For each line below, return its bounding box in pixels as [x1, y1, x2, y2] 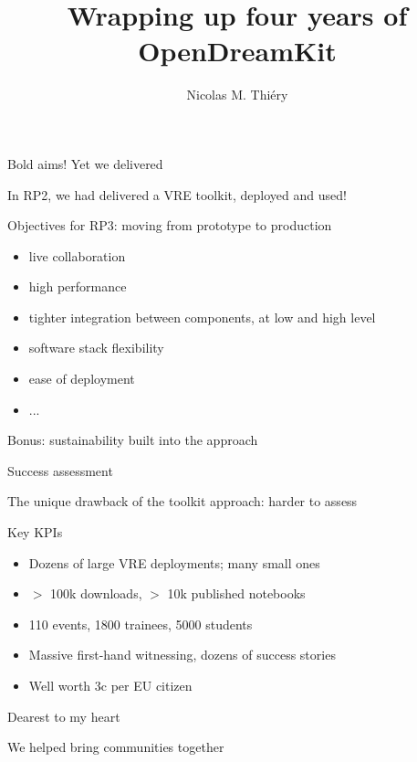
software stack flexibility [28, 338, 164, 357]
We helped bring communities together [7, 737, 224, 757]
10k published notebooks [167, 584, 306, 603]
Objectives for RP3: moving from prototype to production [7, 216, 332, 235]
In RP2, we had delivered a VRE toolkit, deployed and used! [7, 185, 347, 204]
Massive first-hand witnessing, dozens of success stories [28, 645, 336, 664]
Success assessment [7, 460, 113, 480]
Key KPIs [7, 523, 63, 542]
